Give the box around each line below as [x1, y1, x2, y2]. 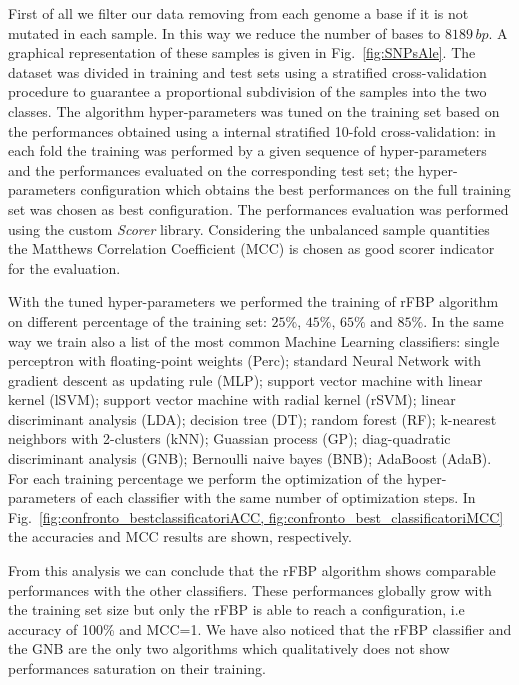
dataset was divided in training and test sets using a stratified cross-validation [8, 61, 487, 82]
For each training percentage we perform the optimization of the [8, 467, 403, 488]
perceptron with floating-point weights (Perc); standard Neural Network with [8, 350, 482, 371]
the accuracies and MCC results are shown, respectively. [8, 526, 352, 547]
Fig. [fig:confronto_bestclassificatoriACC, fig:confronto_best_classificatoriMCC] [8, 506, 504, 527]
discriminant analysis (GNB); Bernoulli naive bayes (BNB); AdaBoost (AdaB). [8, 448, 492, 469]
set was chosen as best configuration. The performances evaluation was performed [8, 198, 509, 219]
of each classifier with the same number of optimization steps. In [80, 487, 476, 508]
